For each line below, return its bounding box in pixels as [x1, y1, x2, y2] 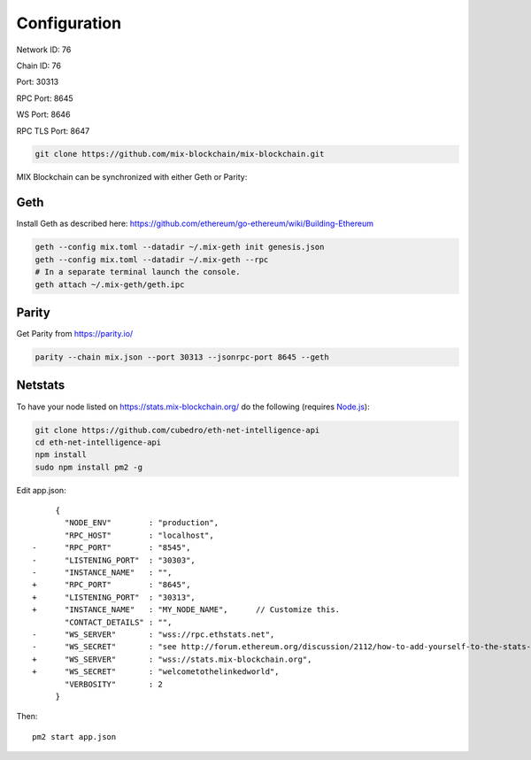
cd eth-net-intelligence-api [35, 437, 162, 447]
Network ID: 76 [16, 44, 72, 55]
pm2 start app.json [32, 732, 117, 741]
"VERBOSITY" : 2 [65, 679, 164, 689]
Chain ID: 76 [16, 60, 62, 71]
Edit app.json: [16, 485, 66, 495]
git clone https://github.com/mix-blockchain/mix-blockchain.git [35, 149, 325, 159]
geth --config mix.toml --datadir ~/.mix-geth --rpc [35, 254, 269, 265]
